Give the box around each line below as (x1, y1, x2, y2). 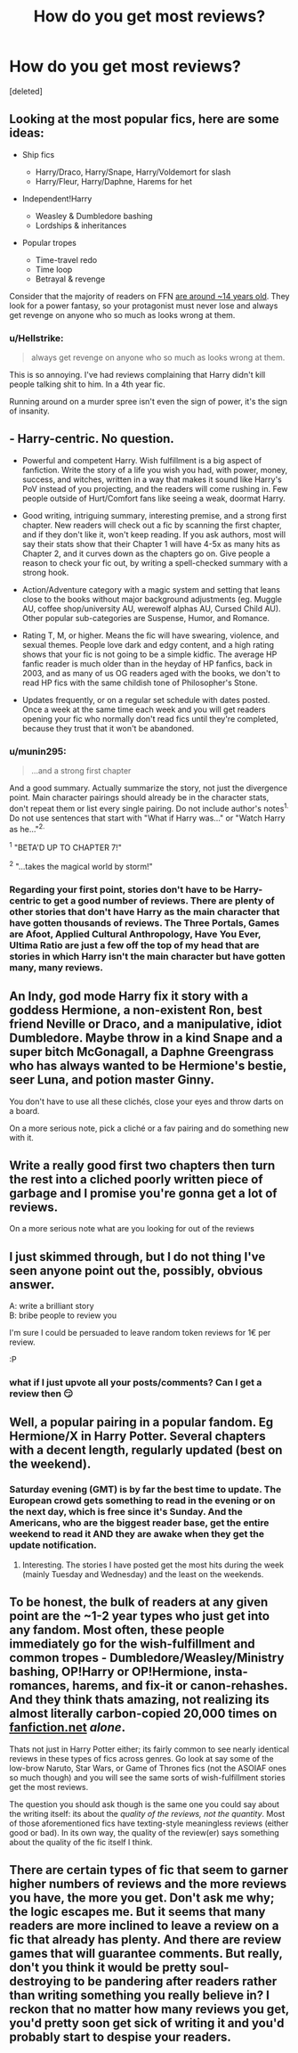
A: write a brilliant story (9, 1301, 95, 1312)
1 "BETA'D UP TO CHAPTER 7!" (9, 840, 123, 853)
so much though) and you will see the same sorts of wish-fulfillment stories (9, 1771, 286, 1783)
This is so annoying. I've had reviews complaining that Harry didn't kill (9, 370, 266, 380)
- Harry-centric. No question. (9, 431, 175, 446)
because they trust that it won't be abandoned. (21, 723, 194, 733)
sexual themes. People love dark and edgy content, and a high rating (21, 639, 274, 650)
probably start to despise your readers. (9, 2029, 231, 2044)
